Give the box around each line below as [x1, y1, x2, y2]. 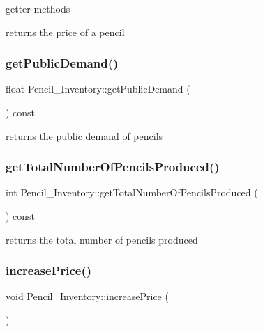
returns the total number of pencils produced [6, 232, 198, 246]
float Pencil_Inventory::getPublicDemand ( [6, 81, 190, 96]
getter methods [6, 1, 70, 15]
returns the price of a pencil [6, 24, 125, 39]
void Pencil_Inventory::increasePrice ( [6, 289, 169, 303]
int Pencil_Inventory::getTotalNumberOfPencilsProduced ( [6, 185, 258, 200]
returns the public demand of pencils [6, 128, 163, 143]
